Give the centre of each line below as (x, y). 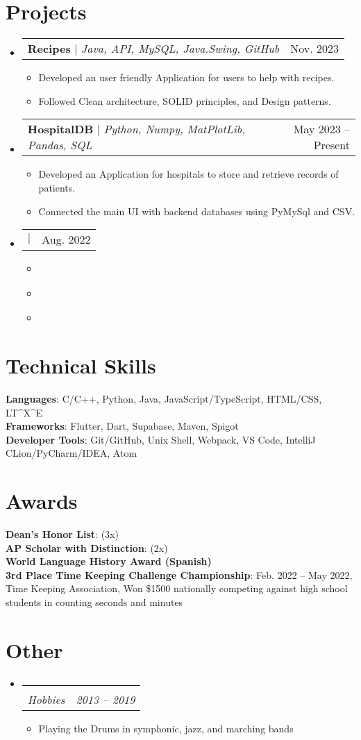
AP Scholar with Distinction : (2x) (87, 547)
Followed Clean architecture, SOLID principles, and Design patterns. (185, 100)
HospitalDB (60, 129)
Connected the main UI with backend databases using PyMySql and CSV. (197, 211)
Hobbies (46, 699)
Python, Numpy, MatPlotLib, (175, 129)
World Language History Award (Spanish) (109, 561)
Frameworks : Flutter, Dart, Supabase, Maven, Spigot (122, 426)
